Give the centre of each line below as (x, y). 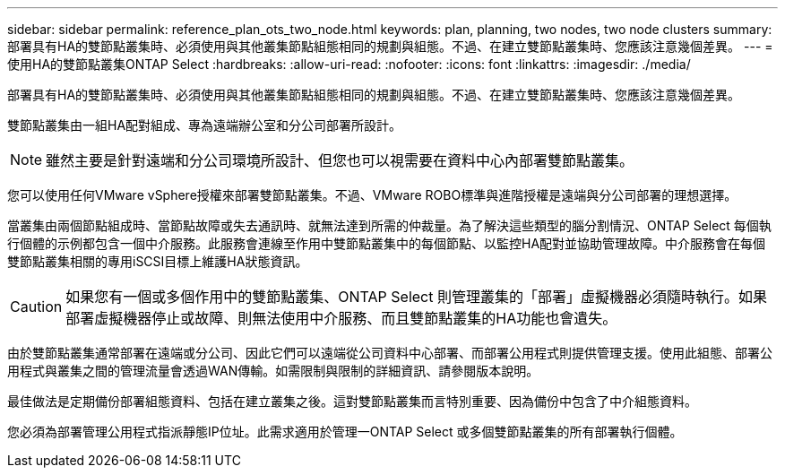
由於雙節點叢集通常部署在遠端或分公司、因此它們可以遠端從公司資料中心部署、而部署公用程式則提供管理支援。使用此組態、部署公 (390, 353)
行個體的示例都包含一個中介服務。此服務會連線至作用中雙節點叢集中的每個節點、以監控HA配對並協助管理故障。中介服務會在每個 (387, 243)
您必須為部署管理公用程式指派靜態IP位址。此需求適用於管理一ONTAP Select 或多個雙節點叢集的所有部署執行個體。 (345, 432)
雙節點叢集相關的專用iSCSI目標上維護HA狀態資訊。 (158, 261)
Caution (36, 307)
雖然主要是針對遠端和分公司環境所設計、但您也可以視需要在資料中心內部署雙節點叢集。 (340, 160)
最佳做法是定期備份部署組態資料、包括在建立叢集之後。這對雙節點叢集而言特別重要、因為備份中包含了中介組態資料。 (352, 401)
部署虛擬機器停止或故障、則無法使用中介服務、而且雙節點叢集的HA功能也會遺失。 (341, 318)
